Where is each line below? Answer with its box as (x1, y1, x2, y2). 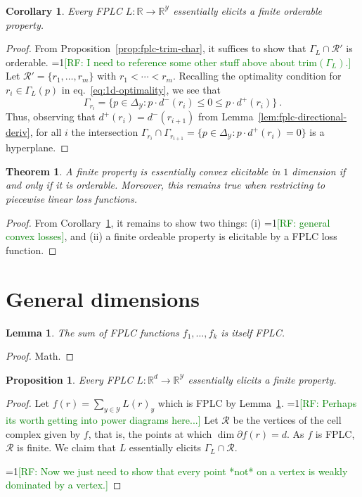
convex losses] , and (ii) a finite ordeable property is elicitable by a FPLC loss (6, 229, 337, 244)
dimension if (292, 163, 346, 178)
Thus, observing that (6, 109, 96, 124)
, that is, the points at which (88, 426, 212, 441)
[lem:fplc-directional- (258, 109, 347, 124)
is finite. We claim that (17, 440, 116, 455)
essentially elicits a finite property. (188, 372, 337, 386)
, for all (30, 125, 62, 139)
